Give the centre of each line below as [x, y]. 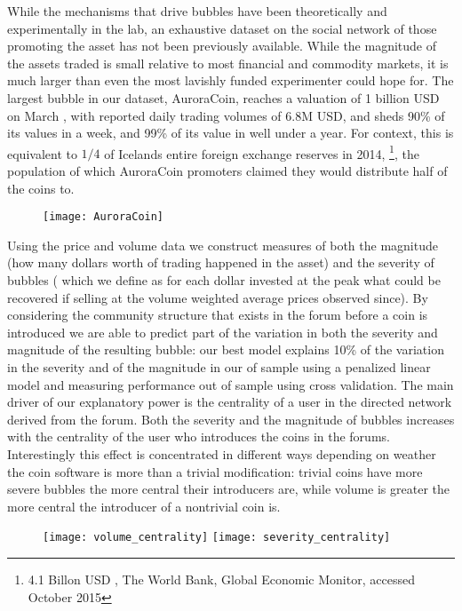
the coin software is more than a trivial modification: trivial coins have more [215, 471]
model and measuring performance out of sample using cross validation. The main [231, 384]
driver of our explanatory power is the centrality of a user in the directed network [230, 402]
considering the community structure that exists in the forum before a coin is [218, 315]
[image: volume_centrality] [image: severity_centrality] [217, 538]
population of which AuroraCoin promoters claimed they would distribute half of [227, 171]
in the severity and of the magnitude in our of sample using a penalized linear [219, 367]
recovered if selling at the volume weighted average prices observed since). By [218, 297]
